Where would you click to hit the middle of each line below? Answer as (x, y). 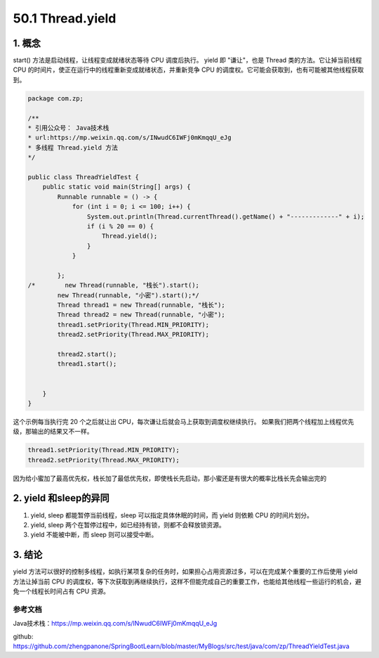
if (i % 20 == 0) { (120, 226)
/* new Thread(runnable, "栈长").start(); (114, 285)
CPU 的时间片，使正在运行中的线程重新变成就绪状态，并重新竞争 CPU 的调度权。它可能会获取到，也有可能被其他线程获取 (188, 70)
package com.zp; (56, 98)
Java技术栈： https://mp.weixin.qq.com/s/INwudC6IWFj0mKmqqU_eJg (115, 624)
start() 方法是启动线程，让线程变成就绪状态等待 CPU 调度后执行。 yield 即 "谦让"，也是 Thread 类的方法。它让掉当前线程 (187, 60)
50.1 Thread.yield (65, 18)
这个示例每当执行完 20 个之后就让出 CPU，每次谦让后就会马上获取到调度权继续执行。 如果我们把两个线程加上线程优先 (184, 421)
